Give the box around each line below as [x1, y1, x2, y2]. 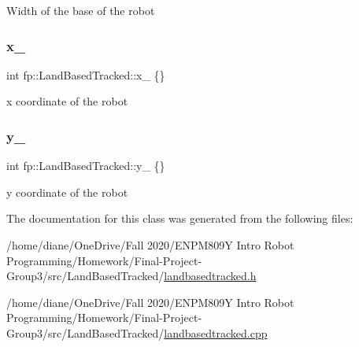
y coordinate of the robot [6, 183, 128, 200]
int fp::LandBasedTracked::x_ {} [6, 66, 165, 83]
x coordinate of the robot [6, 93, 128, 109]
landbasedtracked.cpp [164, 324, 268, 341]
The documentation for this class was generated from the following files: [6, 210, 353, 227]
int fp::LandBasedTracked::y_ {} [6, 157, 165, 174]
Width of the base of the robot [6, 2, 155, 18]
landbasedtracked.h [164, 268, 257, 284]
